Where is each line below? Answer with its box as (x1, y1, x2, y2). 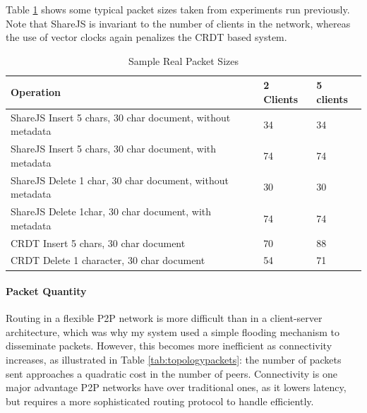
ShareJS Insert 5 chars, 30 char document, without (11, 109, 231, 124)
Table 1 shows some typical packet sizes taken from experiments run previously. (6, 2, 350, 16)
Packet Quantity (6, 284, 87, 299)
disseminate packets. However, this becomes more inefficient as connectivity (6, 338, 332, 353)
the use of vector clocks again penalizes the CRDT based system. (6, 30, 287, 44)
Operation (11, 85, 61, 100)
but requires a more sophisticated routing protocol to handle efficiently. (6, 393, 314, 408)
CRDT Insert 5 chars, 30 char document (11, 235, 186, 250)
